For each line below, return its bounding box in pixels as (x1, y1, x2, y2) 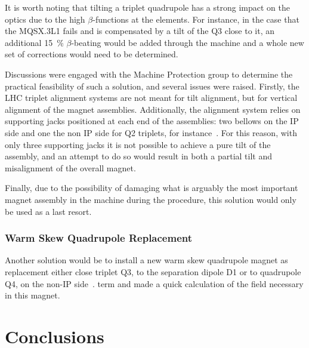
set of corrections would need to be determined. (5, 48, 178, 60)
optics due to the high (5, 13, 85, 25)
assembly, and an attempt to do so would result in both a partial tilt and (5, 150, 273, 162)
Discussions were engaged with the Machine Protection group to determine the (5, 67, 293, 80)
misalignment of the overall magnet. (5, 161, 136, 174)
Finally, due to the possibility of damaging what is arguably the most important (5, 181, 298, 194)
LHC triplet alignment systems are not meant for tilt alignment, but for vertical (5, 91, 298, 104)
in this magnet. (5, 289, 60, 301)
